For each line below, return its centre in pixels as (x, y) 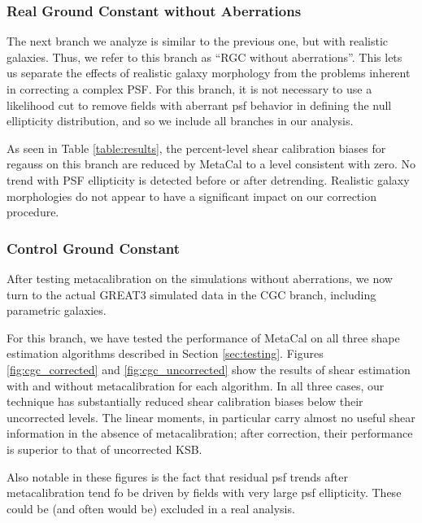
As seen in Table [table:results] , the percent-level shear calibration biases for (196, 148)
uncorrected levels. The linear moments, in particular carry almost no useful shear (211, 417)
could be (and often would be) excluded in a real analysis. (151, 508)
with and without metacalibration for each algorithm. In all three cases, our (196, 385)
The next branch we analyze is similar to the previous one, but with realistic (198, 41)
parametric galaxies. (57, 310)
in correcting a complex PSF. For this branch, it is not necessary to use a (189, 89)
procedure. (33, 212)
